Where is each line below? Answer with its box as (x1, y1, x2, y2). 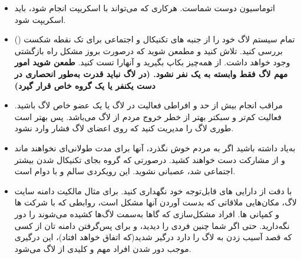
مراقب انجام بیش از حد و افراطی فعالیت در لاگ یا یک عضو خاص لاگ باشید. (14, 99, 283, 111)
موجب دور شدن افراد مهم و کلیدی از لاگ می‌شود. (14, 242, 191, 254)
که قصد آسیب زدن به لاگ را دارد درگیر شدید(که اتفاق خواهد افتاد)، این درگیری (14, 231, 292, 243)
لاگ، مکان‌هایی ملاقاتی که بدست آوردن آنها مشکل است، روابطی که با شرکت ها (14, 196, 297, 208)
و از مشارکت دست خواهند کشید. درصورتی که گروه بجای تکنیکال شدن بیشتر (14, 153, 286, 165)
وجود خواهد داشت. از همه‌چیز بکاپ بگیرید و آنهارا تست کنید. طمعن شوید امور (14, 56, 290, 68)
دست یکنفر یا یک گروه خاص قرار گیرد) (14, 79, 156, 91)
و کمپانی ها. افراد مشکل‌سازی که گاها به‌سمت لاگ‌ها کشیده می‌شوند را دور (14, 207, 280, 220)
